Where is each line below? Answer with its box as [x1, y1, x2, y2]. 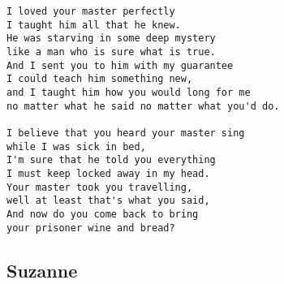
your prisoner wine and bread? [6, 222, 175, 234]
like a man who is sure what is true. [6, 45, 216, 58]
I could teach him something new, [6, 73, 193, 85]
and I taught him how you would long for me [6, 86, 251, 98]
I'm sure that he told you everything [6, 154, 216, 166]
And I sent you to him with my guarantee [6, 59, 234, 71]
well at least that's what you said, [6, 195, 210, 207]
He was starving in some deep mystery [6, 32, 216, 45]
